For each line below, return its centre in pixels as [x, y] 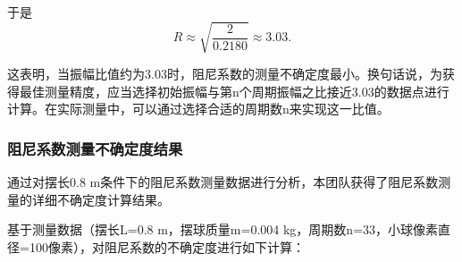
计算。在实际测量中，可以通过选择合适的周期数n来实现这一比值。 [198, 109]
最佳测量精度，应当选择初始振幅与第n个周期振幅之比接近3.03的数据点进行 [234, 91]
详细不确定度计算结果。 [101, 199]
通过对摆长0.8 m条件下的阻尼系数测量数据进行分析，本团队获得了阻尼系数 [223, 182]
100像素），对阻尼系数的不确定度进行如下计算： [167, 246]
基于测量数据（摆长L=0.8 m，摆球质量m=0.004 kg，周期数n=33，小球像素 [223, 229]
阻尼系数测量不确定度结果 [95, 148]
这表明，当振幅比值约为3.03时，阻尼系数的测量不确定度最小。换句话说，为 [225, 74]
